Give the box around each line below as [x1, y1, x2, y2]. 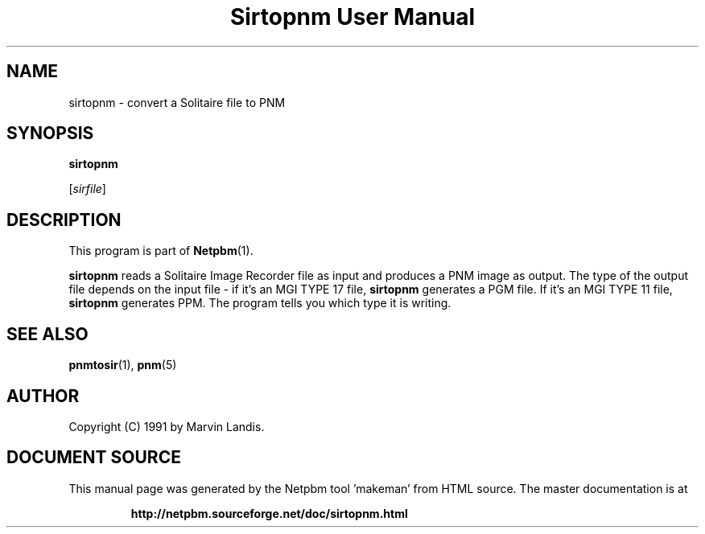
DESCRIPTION [6, 209, 122, 230]
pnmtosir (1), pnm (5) [68, 358, 177, 372]
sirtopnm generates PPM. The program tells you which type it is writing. [68, 296, 451, 310]
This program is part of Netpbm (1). [68, 244, 254, 258]
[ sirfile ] [68, 182, 106, 196]
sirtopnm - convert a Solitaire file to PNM [68, 95, 286, 109]
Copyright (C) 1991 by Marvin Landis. [68, 419, 265, 433]
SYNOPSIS [6, 123, 94, 144]
